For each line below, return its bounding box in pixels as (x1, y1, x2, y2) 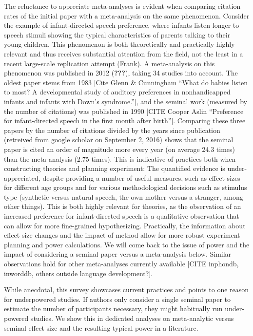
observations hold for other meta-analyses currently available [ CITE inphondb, (4, 259, 239, 269)
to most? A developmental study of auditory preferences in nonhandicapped (4, 87, 231, 97)
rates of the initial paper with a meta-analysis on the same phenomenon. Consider (4, 10, 250, 20)
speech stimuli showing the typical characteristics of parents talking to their (4, 29, 231, 39)
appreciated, (4, 172, 40, 183)
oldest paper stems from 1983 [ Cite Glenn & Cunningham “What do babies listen (4, 77, 248, 87)
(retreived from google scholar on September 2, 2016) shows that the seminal (4, 134, 234, 145)
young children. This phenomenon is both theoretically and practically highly (4, 39, 235, 49)
